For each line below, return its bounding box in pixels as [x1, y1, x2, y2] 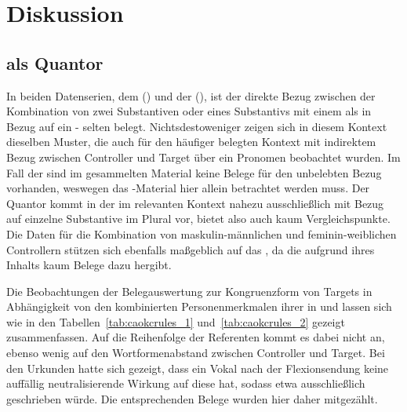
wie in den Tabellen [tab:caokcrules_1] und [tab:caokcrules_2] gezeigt [6, 313, 345, 330]
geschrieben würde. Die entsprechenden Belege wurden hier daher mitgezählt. [6, 390, 378, 407]
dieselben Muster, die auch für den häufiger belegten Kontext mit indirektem [6, 133, 376, 150]
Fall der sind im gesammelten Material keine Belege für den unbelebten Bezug [6, 164, 382, 180]
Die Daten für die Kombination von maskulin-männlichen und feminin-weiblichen [6, 225, 397, 242]
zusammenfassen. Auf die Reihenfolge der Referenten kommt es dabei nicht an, [6, 329, 385, 345]
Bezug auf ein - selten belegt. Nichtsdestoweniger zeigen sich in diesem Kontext [6, 118, 387, 134]
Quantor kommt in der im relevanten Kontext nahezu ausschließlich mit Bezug [6, 195, 384, 211]
